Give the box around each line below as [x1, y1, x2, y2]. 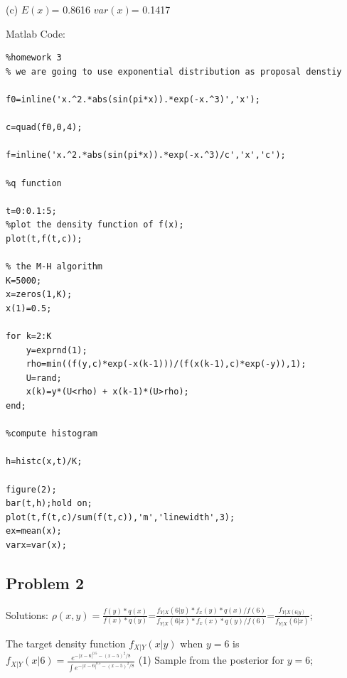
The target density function [6, 635, 126, 650]
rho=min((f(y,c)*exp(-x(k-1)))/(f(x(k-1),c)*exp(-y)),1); [26, 359, 306, 370]
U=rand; [26, 372, 62, 383]
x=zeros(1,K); [6, 289, 73, 300]
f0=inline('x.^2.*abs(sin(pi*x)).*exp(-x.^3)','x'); [6, 94, 260, 104]
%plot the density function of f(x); [6, 220, 184, 230]
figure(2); [6, 484, 57, 495]
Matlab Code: [6, 26, 66, 41]
